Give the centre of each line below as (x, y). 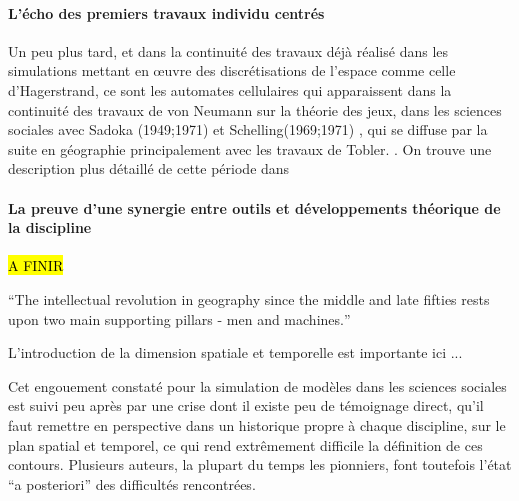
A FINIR (36, 265)
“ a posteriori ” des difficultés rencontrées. (132, 483)
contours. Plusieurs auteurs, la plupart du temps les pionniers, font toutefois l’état (260, 464)
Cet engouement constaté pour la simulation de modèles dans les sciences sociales (257, 385)
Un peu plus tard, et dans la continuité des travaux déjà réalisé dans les (228, 50)
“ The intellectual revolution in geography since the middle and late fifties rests (249, 298)
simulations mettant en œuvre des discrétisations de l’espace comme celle (232, 70)
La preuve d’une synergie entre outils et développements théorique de (254, 207)
